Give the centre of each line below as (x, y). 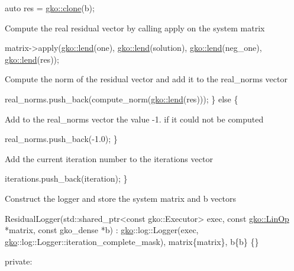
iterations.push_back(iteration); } (66, 178)
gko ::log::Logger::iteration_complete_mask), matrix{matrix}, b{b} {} (132, 241)
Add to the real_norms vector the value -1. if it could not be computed (134, 119)
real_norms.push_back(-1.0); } (61, 139)
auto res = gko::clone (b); (50, 8)
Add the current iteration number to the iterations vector (109, 158)
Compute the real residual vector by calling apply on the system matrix (135, 28)
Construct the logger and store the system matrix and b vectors (120, 198)
